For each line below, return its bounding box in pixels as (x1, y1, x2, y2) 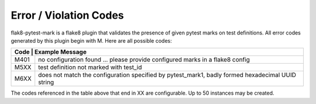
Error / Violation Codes (11, 9, 124, 22)
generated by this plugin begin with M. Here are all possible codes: (11, 37, 172, 44)
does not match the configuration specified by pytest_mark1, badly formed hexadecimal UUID (38, 71, 297, 79)
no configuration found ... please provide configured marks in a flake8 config (38, 56, 250, 64)
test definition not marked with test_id (38, 63, 142, 71)
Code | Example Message (14, 48, 87, 56)
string (38, 78, 54, 86)
